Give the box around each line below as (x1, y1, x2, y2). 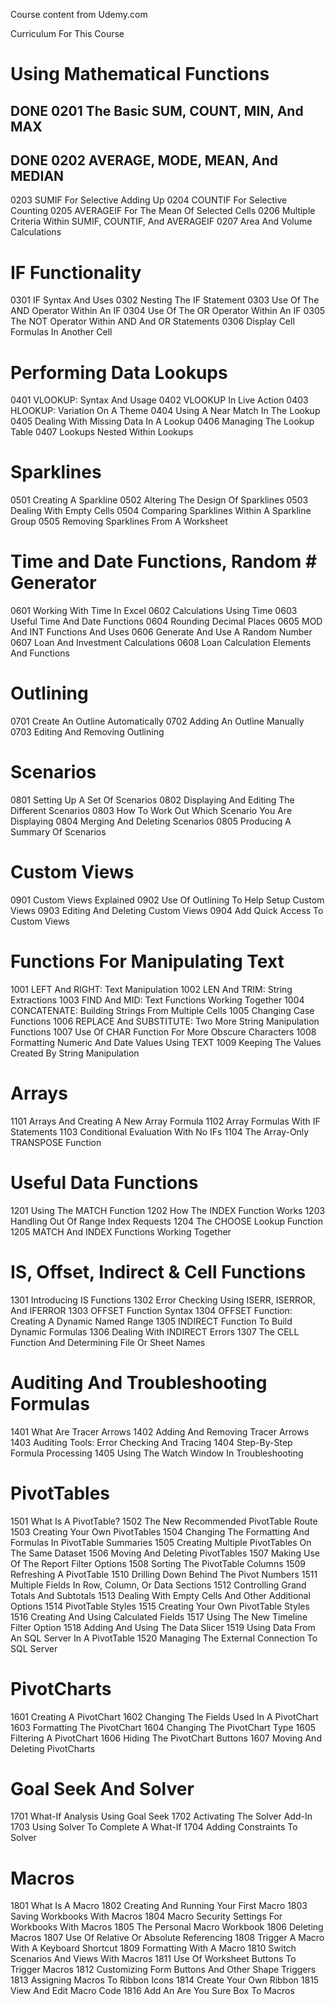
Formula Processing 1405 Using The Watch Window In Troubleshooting (10, 1447, 304, 1459)
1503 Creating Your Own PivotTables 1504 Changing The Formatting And (10, 1525, 310, 1538)
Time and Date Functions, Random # (10, 550, 318, 573)
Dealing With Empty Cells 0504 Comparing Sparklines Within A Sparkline (10, 505, 312, 517)
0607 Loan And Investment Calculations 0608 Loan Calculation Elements (10, 637, 312, 649)
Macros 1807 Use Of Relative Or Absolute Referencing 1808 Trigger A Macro (10, 1932, 325, 1944)
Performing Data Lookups (10, 361, 228, 384)
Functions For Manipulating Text (10, 950, 285, 973)
